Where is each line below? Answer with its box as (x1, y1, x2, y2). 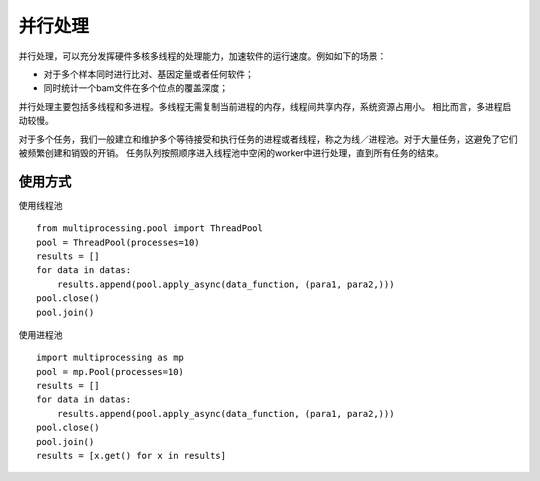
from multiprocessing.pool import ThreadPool (36, 223, 264, 234)
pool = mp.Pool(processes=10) (36, 366, 185, 377)
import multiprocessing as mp (36, 352, 185, 364)
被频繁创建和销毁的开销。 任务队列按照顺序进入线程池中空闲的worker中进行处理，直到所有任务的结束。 (18, 146, 444, 159)
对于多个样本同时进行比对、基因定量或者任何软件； (43, 68, 254, 80)
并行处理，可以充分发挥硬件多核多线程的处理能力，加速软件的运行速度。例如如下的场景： (18, 50, 387, 62)
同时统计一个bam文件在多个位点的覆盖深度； (43, 82, 229, 94)
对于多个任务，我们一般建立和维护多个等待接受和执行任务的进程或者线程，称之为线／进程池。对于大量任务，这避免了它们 (18, 133, 518, 145)
